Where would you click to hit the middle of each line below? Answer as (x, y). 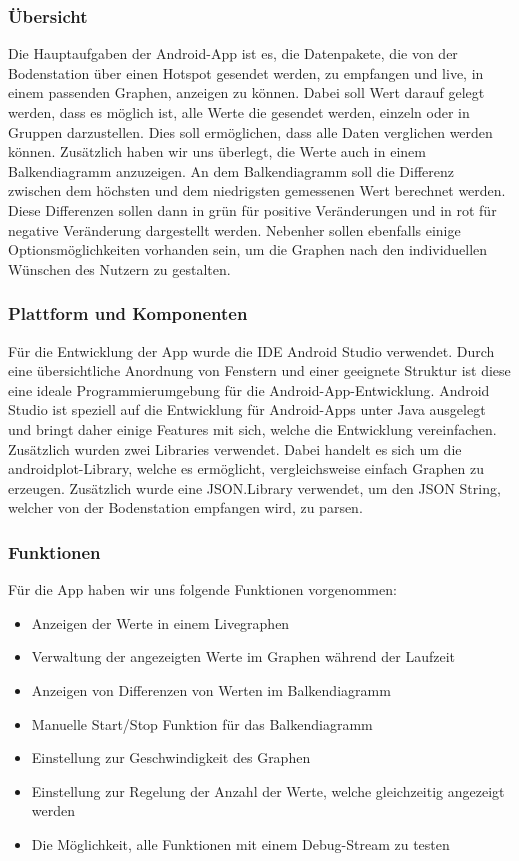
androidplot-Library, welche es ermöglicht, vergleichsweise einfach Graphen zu (246, 468)
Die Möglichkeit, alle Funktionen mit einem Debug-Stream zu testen (240, 843)
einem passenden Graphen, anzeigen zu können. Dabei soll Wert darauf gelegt (246, 92)
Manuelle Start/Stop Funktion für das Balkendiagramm (202, 723)
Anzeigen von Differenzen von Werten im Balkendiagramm (211, 689)
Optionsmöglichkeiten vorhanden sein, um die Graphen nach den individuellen (248, 249)
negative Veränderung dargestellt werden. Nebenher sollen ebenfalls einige (234, 229)
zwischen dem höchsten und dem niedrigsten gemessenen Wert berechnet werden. (257, 190)
